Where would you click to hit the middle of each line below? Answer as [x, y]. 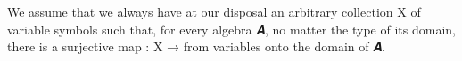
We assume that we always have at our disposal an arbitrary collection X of [214, 11]
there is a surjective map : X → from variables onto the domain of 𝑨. [196, 46]
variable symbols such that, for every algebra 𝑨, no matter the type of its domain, [231, 29]
